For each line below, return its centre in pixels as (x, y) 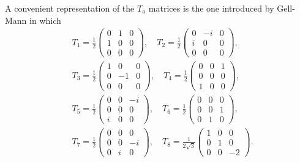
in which (45, 20)
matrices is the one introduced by (211, 8)
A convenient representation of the (70, 8)
